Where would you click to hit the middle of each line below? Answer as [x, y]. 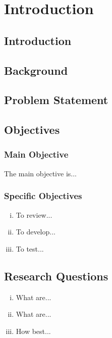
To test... [30, 248]
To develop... [36, 232]
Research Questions [56, 276]
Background [36, 70]
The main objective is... [40, 173]
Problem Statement [56, 100]
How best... [33, 331]
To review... [34, 214]
